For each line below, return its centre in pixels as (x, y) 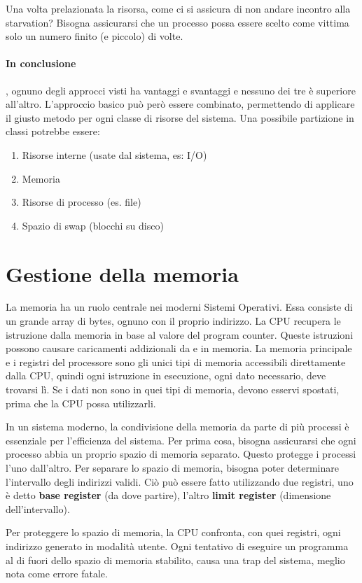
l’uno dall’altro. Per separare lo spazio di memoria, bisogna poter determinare (172, 467)
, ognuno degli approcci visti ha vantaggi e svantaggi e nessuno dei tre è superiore (181, 90)
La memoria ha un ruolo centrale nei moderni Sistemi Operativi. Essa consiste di (179, 307)
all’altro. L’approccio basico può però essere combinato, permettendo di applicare (180, 104)
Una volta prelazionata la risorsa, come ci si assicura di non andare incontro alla (178, 8)
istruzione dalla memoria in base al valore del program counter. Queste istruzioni (180, 334)
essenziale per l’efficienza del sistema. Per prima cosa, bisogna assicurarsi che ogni (181, 440)
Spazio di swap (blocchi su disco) (93, 225)
